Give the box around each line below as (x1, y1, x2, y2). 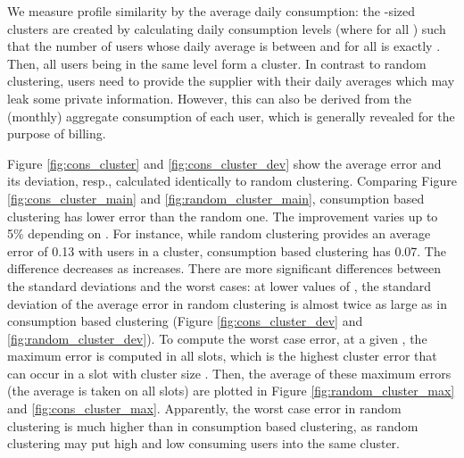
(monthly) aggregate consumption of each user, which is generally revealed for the (7, 106, 455, 125)
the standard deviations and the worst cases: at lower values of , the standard (7, 276, 432, 295)
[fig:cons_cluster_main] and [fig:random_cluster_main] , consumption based (7, 188, 425, 207)
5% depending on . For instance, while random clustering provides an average (7, 224, 431, 243)
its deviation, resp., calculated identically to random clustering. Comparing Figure (7, 171, 457, 190)
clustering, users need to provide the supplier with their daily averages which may (7, 71, 455, 90)
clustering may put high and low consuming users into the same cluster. (7, 434, 401, 453)
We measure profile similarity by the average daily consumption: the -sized (7, 2, 416, 20)
